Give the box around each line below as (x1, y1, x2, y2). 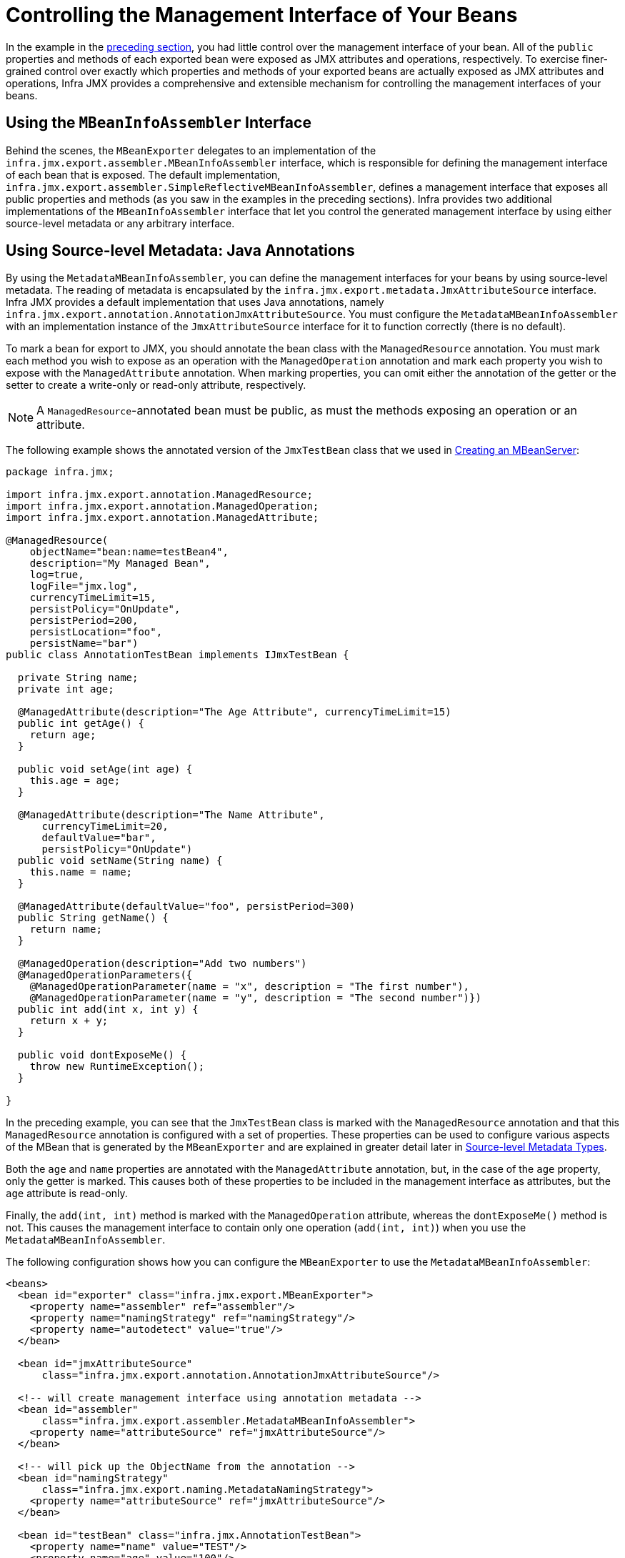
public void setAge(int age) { (17, 763, 193, 775)
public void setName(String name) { (17, 855, 223, 867)
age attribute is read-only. (6, 1187, 128, 1200)
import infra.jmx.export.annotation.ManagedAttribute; (6, 512, 319, 524)
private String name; (17, 672, 139, 684)
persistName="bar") (29, 637, 139, 650)
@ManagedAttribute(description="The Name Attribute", (17, 809, 325, 821)
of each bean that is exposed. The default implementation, (6, 168, 281, 181)
